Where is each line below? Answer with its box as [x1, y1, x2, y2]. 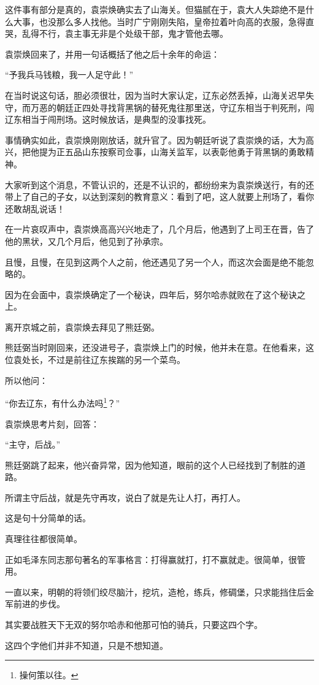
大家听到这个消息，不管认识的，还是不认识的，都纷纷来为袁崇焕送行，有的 [5, 178, 306, 191]
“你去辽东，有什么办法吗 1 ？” [5, 395, 120, 409]
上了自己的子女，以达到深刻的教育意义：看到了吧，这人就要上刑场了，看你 [13, 190, 314, 203]
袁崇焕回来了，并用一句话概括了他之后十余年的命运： [5, 47, 220, 60]
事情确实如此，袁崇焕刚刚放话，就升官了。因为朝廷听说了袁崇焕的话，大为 [5, 133, 306, 146]
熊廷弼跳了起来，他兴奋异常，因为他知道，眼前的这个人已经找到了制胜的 [5, 458, 297, 471]
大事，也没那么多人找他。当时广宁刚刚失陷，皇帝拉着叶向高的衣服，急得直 [13, 15, 314, 28]
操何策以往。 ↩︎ [19, 668, 79, 681]
